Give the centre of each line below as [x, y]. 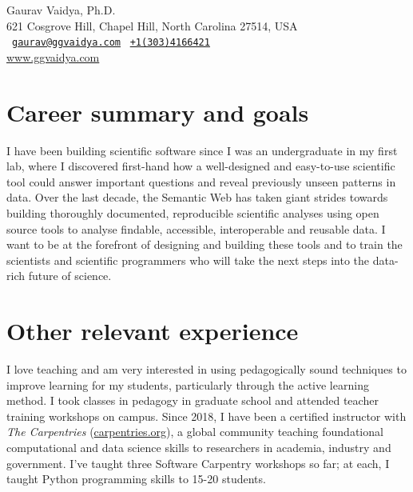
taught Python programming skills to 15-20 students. [136, 479]
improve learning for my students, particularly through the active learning [188, 384]
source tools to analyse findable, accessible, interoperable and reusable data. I [196, 228]
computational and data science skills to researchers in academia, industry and [199, 447]
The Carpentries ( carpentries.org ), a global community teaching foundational [195, 432]
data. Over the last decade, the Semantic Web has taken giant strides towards [197, 197]
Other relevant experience [153, 331]
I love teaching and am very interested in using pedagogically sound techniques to [206, 369]
